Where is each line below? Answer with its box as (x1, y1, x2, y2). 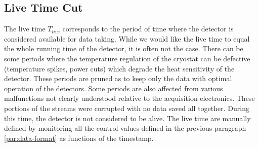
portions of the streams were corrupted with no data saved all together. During (4, 102, 249, 113)
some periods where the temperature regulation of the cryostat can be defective (4, 53, 250, 63)
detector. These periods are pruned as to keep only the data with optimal (4, 73, 232, 84)
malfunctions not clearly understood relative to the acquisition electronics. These (4, 93, 255, 103)
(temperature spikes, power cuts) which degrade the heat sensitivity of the (4, 63, 235, 73)
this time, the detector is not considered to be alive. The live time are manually (4, 113, 251, 123)
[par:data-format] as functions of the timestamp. (4, 132, 154, 143)
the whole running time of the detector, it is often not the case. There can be (4, 43, 243, 54)
